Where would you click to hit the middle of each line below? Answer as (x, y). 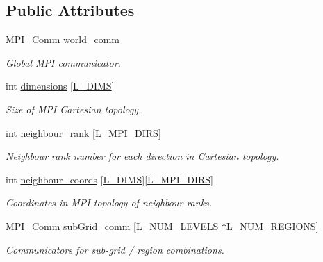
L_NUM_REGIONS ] (273, 226)
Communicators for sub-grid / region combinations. (115, 249)
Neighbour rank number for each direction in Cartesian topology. (142, 156)
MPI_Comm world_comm (63, 39)
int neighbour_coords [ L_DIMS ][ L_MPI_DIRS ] (109, 179)
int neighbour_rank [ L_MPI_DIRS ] (83, 132)
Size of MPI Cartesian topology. (74, 109)
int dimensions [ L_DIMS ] (60, 86)
